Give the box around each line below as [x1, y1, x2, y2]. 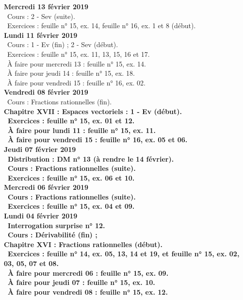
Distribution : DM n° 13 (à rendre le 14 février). [8, 153, 174, 164]
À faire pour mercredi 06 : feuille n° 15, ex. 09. [8, 267, 169, 278]
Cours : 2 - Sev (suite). [7, 11, 75, 21]
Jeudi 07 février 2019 [4, 144, 76, 154]
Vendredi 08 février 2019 [4, 87, 88, 97]
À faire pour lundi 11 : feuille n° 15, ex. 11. [8, 125, 156, 135]
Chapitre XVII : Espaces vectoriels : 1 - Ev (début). [4, 106, 182, 116]
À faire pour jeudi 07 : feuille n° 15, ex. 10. [8, 277, 155, 287]
